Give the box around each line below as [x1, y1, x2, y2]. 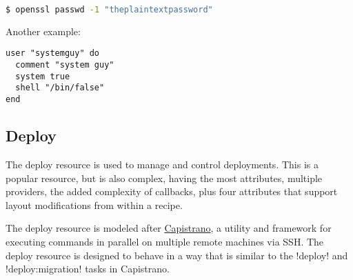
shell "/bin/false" [15, 83, 105, 93]
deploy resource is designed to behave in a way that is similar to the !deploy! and [6, 248, 348, 262]
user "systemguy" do [6, 48, 100, 59]
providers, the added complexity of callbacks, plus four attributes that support [6, 184, 338, 199]
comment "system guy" [15, 60, 114, 70]
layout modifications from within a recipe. [6, 197, 183, 212]
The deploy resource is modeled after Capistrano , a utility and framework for [6, 221, 332, 235]
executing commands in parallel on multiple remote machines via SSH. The [6, 234, 324, 248]
